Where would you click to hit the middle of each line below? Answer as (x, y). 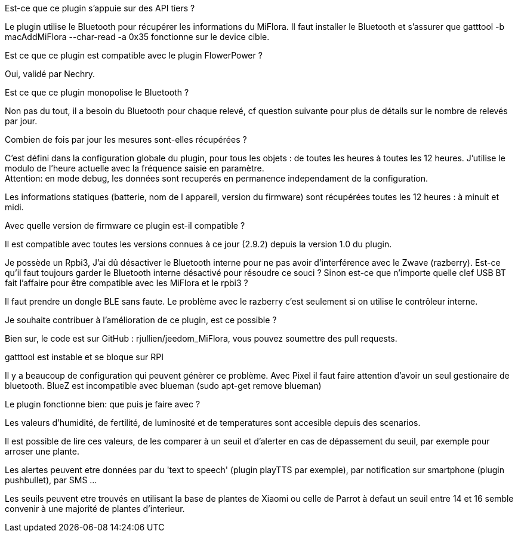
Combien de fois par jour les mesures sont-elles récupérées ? (126, 139)
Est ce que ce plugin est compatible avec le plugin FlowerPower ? (134, 55)
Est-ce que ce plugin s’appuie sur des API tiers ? (100, 8)
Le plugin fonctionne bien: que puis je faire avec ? (103, 404)
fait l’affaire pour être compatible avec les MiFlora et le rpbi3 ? (127, 283)
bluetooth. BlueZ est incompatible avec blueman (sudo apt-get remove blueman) (163, 386)
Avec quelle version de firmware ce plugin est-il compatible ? (125, 225)
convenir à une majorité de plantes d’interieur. (95, 509)
